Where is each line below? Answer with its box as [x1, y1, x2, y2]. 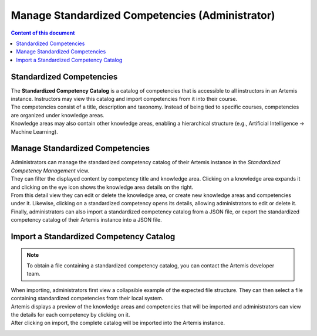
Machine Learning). [11, 128, 58, 135]
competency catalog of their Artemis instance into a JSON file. [11, 216, 162, 223]
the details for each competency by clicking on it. [11, 311, 130, 318]
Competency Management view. [11, 167, 90, 174]
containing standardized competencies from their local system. [11, 295, 164, 302]
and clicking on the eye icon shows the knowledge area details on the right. [11, 184, 194, 191]
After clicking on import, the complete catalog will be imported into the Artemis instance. [11, 320, 225, 327]
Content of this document [11, 29, 75, 36]
